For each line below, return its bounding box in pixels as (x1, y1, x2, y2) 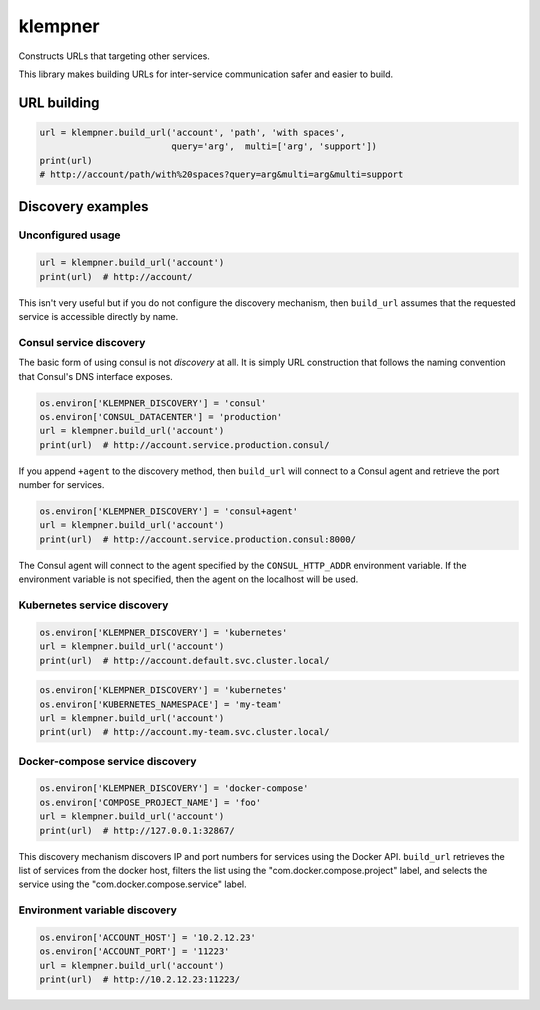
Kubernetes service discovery (18, 598, 169, 612)
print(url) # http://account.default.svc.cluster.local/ (39, 655, 330, 666)
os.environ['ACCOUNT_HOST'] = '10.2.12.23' (39, 931, 257, 943)
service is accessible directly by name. (18, 311, 179, 323)
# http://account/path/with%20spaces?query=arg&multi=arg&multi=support (39, 169, 404, 180)
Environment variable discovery (18, 903, 177, 917)
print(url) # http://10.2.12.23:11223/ (39, 974, 240, 985)
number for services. (18, 479, 105, 491)
